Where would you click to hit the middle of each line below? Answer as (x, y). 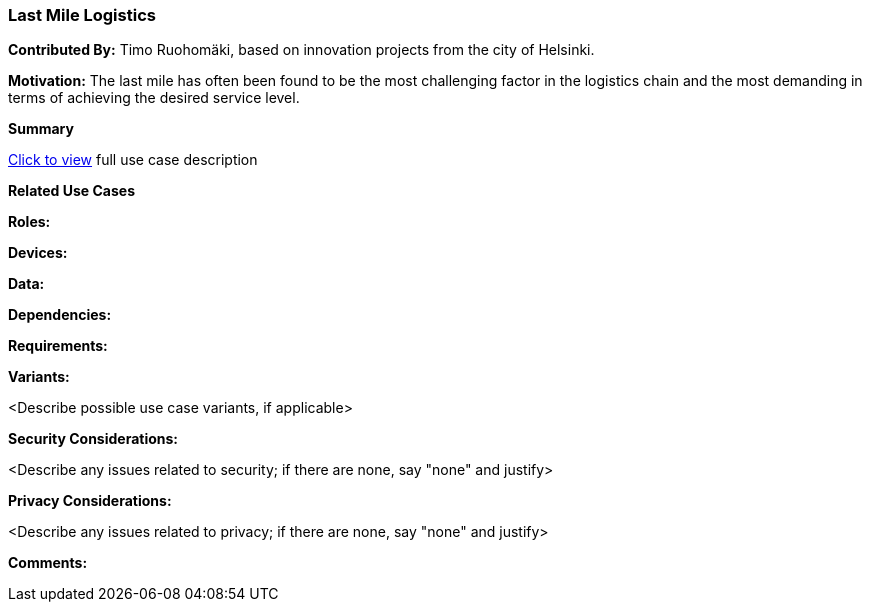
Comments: (48, 563)
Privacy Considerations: (90, 501)
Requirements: (58, 346)
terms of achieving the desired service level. (154, 98)
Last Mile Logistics (82, 15)
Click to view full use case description (133, 160)
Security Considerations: (93, 439)
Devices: (38, 253)
